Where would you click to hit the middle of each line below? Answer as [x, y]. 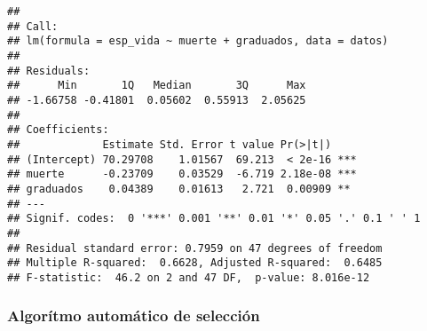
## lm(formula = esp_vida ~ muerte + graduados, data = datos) [198, 41]
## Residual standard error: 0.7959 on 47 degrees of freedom [195, 248]
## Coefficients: [58, 130]
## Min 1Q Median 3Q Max [157, 86]
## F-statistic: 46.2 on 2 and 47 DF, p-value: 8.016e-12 [189, 277]
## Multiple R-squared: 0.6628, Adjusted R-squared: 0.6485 [195, 263]
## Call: [33, 26]
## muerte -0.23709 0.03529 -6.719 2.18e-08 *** [182, 174]
